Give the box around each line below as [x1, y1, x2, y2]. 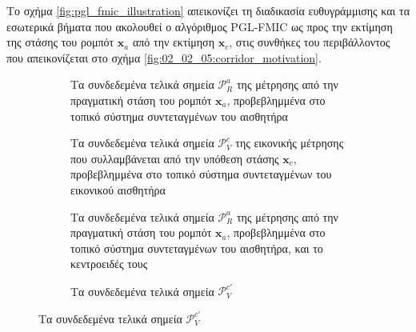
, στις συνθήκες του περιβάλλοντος [229, 34, 390, 50]
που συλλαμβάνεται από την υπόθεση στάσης [70, 150, 279, 166]
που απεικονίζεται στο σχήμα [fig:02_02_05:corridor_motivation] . [6, 49, 322, 66]
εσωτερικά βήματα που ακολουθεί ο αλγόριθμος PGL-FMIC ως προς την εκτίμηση [6, 18, 393, 34]
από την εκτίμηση [132, 34, 214, 50]
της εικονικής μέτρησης [235, 134, 344, 151]
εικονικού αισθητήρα [70, 181, 166, 198]
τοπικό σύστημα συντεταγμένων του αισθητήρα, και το [70, 239, 323, 256]
